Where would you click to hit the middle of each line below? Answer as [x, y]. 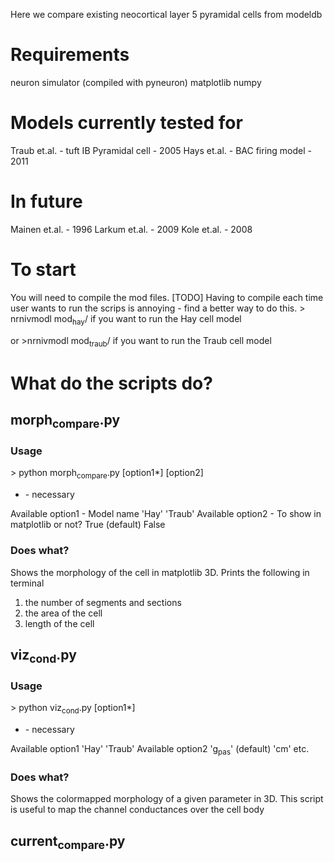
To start [43, 270]
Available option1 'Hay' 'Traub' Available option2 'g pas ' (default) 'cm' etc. [160, 750]
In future [46, 201]
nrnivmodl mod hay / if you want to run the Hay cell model [126, 319]
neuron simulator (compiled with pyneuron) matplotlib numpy [136, 82]
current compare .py [68, 842]
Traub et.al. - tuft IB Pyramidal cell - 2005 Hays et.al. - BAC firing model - [161, 150]
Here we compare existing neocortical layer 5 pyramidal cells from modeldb [166, 14]
